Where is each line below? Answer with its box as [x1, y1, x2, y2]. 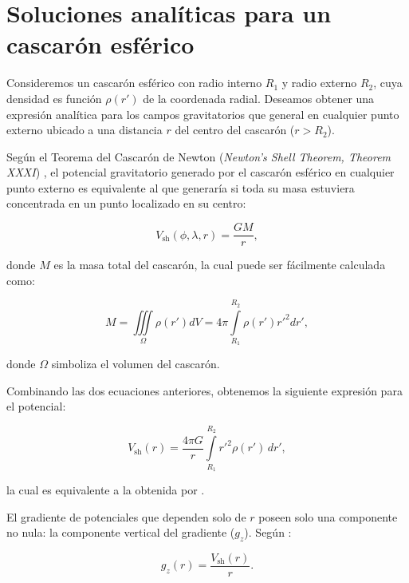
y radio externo [281, 74, 357, 91]
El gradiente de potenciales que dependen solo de [6, 508, 246, 525]
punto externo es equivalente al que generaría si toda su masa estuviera [6, 179, 355, 196]
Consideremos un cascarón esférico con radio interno [6, 74, 262, 91]
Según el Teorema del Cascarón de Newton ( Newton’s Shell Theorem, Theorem [6, 148, 391, 165]
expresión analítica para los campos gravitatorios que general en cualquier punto [6, 105, 399, 122]
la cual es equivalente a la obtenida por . [6, 481, 205, 498]
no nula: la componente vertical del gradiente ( [6, 524, 235, 541]
